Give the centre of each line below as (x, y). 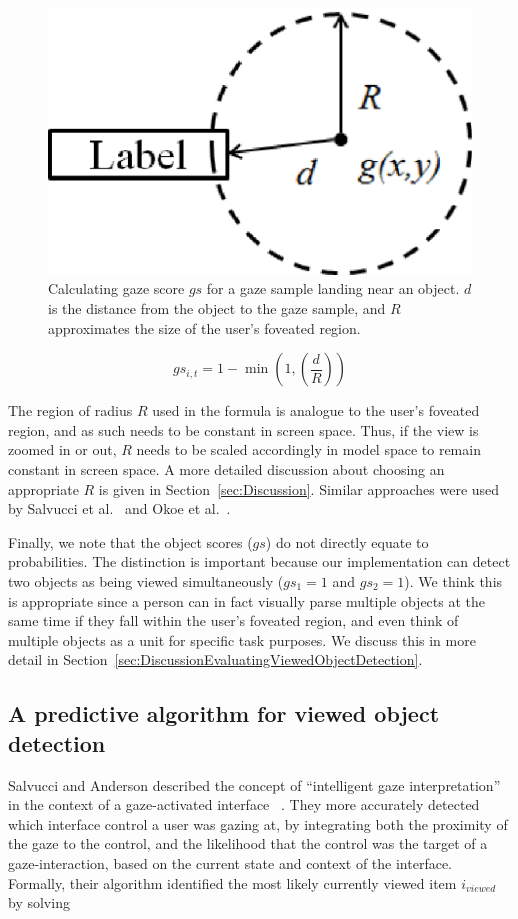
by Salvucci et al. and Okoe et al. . (119, 508)
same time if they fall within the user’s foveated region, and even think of (233, 620)
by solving (39, 902)
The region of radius (70, 410)
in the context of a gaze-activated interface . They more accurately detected (244, 804)
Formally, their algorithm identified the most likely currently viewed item (232, 882)
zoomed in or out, (62, 449)
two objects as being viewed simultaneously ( (146, 581)
